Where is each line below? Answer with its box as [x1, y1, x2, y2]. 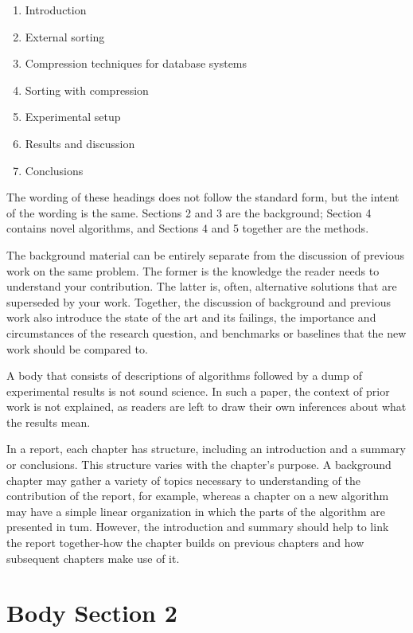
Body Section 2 [6, 596, 177, 629]
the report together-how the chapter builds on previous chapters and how [6, 534, 364, 551]
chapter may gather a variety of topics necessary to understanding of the [6, 471, 360, 488]
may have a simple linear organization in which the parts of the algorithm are [6, 502, 385, 519]
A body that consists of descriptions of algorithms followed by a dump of [6, 367, 363, 384]
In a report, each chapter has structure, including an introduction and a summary [6, 440, 406, 457]
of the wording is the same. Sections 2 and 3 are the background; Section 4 [6, 204, 372, 221]
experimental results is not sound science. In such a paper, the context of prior [6, 382, 390, 399]
